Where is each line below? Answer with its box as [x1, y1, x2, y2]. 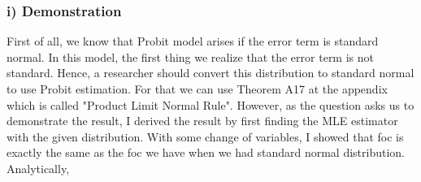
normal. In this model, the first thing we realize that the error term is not [7, 48, 374, 65]
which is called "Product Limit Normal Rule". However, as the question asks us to [7, 96, 414, 113]
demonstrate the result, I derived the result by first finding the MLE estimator [7, 112, 398, 129]
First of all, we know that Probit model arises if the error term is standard [7, 32, 379, 50]
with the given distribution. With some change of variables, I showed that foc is [7, 128, 404, 145]
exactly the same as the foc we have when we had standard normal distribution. [7, 144, 406, 161]
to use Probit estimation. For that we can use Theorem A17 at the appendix [7, 80, 388, 97]
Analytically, [7, 159, 70, 176]
